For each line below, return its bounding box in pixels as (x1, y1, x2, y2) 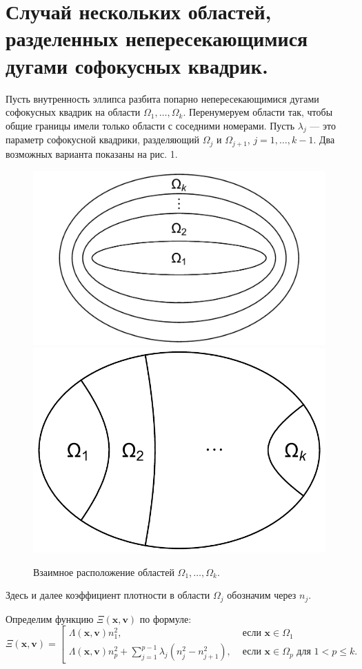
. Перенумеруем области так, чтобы (183, 105, 333, 119)
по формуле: (139, 611, 192, 626)
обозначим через (227, 588, 296, 602)
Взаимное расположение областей (33, 564, 174, 579)
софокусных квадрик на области (6, 105, 141, 119)
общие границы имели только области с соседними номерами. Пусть (6, 118, 295, 132)
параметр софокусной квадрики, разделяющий (6, 132, 200, 147)
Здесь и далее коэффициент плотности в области (6, 588, 210, 602)
